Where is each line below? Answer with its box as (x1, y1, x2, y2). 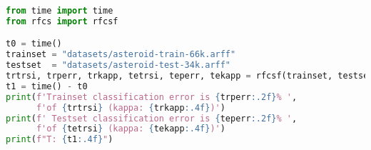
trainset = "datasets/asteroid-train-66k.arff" (6, 49, 236, 60)
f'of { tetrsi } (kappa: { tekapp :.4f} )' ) (36, 124, 225, 134)
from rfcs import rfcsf (6, 16, 118, 26)
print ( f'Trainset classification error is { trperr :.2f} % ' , (6, 91, 298, 102)
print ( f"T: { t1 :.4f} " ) (6, 134, 113, 145)
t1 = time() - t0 (6, 81, 88, 91)
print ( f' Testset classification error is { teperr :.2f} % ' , (6, 113, 298, 124)
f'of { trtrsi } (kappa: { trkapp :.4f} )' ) (36, 102, 225, 113)
